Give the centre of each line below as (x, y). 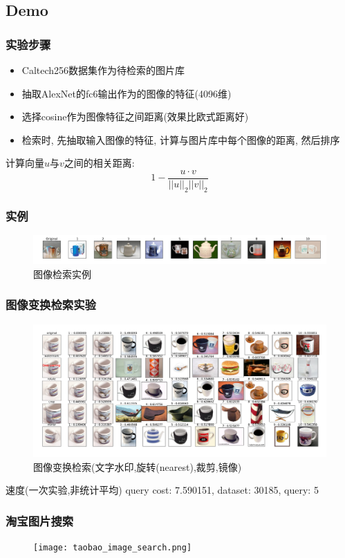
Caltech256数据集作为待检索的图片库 (103, 70)
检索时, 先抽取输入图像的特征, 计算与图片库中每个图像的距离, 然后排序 (181, 139)
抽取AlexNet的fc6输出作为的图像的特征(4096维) (127, 93)
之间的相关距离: (99, 163)
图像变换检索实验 (51, 305)
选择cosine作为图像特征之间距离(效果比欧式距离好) (135, 117)
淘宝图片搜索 (40, 520)
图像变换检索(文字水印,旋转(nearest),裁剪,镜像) (138, 466)
